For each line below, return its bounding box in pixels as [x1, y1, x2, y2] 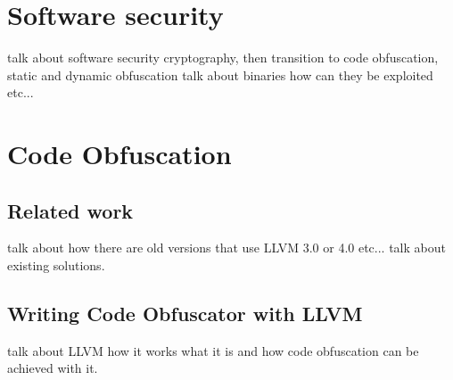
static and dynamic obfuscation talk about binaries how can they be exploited [7, 65, 433, 84]
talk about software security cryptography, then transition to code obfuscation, [7, 48, 439, 67]
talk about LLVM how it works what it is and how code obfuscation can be [7, 341, 419, 359]
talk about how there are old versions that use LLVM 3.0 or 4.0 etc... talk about [7, 238, 446, 257]
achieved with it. [7, 359, 98, 377]
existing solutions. [7, 256, 105, 275]
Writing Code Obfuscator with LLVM [7, 300, 363, 327]
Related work [7, 196, 134, 224]
